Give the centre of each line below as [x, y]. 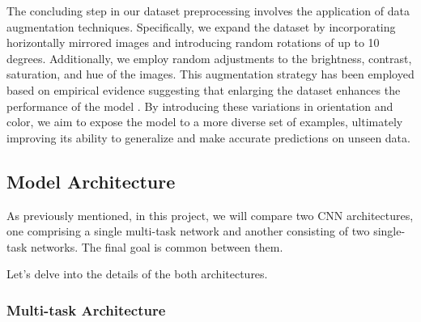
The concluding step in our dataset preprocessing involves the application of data [208, 11]
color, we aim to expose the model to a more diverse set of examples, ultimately [205, 122]
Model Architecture [91, 181]
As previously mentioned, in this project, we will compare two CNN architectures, [210, 215]
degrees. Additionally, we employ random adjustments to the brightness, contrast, [209, 58]
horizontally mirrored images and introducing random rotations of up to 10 [193, 42]
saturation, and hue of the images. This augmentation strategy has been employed [210, 74]
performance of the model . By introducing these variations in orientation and [200, 106]
